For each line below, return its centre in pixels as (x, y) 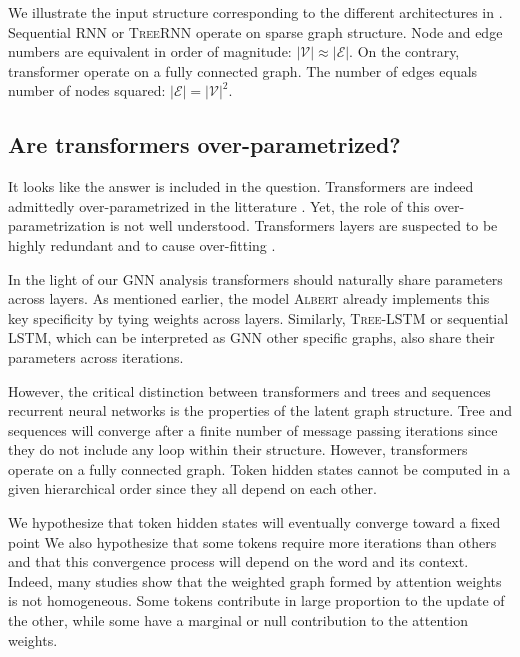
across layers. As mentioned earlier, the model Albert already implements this (249, 298)
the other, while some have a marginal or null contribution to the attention (238, 620)
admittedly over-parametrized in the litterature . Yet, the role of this (219, 205)
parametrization (57, 225)
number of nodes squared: (87, 90)
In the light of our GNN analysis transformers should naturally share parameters (255, 278)
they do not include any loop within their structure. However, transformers (238, 449)
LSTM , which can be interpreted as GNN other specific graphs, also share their (251, 337)
